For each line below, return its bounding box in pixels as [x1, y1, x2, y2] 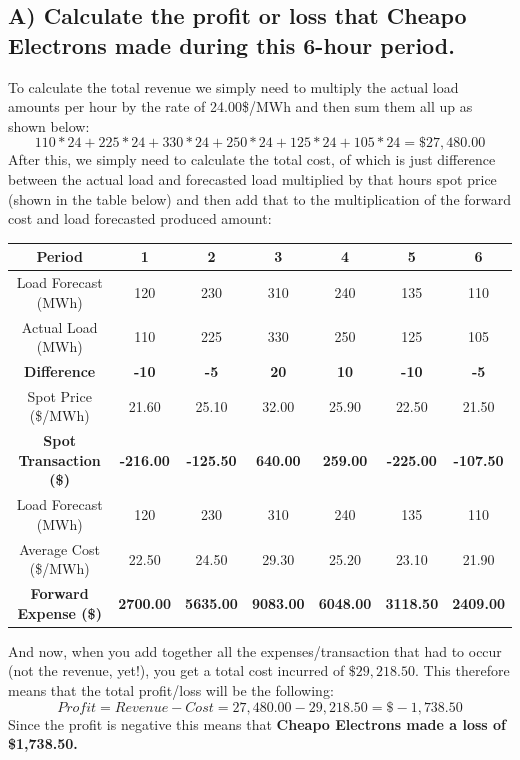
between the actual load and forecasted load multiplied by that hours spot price [8, 168, 497, 189]
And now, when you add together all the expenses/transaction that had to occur [8, 640, 502, 661]
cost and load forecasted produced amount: [8, 208, 272, 229]
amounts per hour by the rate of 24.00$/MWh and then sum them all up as [8, 96, 473, 117]
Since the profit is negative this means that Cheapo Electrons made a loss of [8, 713, 507, 734]
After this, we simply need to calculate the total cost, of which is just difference [8, 149, 496, 170]
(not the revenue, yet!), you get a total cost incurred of [8, 660, 345, 681]
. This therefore [414, 660, 510, 681]
